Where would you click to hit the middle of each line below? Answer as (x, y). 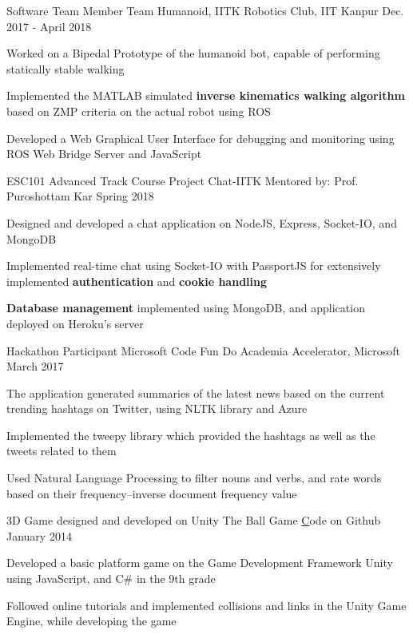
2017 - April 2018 (49, 26)
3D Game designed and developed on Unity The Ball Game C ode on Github (194, 520)
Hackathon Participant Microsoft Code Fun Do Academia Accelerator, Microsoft (203, 350)
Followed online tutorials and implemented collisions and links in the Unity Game (206, 605)
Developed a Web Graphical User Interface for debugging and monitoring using (201, 138)
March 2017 (35, 366)
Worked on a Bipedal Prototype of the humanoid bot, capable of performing (193, 53)
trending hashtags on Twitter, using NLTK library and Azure (157, 408)
